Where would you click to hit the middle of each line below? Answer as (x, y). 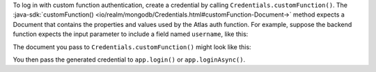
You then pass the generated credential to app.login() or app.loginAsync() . (129, 60)
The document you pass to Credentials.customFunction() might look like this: (132, 47)
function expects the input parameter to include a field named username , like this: (131, 34)
